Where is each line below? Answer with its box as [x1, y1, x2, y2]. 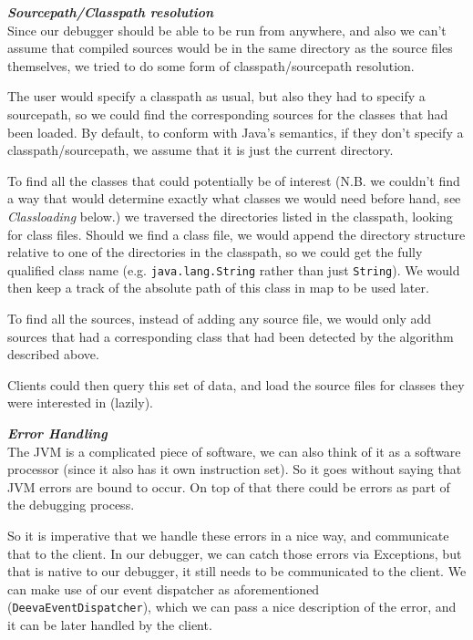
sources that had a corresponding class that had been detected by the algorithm [7, 326, 454, 346]
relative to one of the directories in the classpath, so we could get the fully [7, 243, 423, 262]
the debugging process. [7, 495, 135, 514]
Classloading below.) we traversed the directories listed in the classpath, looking [7, 206, 453, 225]
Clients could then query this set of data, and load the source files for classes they [7, 375, 465, 394]
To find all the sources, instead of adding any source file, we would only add [7, 308, 432, 327]
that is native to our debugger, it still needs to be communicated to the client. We [7, 562, 467, 581]
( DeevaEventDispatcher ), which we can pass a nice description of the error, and [7, 597, 457, 616]
